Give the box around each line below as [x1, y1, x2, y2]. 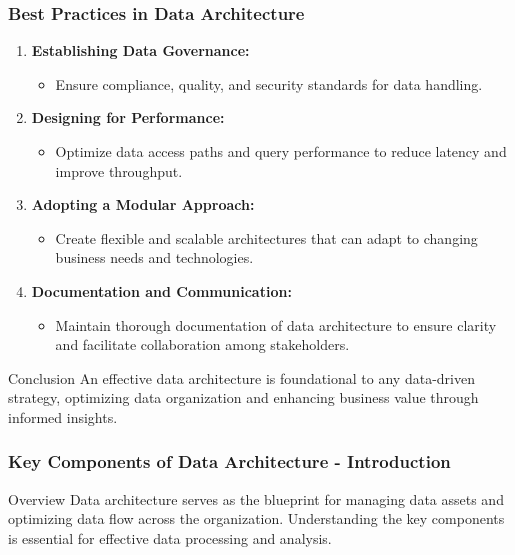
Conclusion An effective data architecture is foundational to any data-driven [8, 367, 475, 388]
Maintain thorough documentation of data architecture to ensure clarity [55, 314, 497, 335]
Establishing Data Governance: [31, 40, 250, 61]
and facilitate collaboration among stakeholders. [55, 334, 350, 355]
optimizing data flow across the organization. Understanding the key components [8, 508, 505, 529]
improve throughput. [55, 160, 183, 181]
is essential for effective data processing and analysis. [8, 527, 332, 548]
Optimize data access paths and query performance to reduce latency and [55, 141, 507, 161]
